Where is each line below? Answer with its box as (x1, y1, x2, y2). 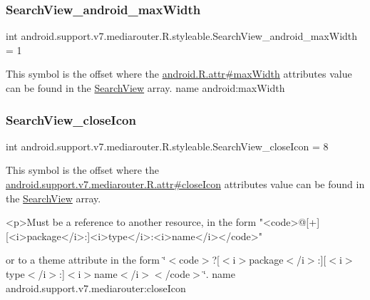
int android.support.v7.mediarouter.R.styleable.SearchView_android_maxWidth (6, 29, 358, 43)
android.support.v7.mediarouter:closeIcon (6, 280, 186, 295)
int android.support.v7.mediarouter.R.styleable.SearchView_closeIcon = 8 (6, 138, 329, 153)
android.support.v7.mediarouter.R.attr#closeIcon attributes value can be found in (6, 177, 365, 191)
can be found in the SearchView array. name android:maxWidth (6, 81, 285, 95)
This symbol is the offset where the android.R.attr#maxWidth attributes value (6, 66, 352, 81)
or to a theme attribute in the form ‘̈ (6, 252, 166, 267)
